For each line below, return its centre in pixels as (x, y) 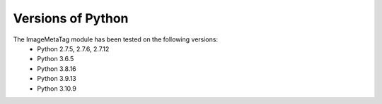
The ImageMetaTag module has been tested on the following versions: (116, 39)
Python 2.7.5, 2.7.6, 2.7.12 (73, 48)
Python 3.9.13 (57, 79)
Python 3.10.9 (57, 89)
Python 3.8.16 (57, 69)
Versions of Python (71, 18)
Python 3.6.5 (56, 59)
